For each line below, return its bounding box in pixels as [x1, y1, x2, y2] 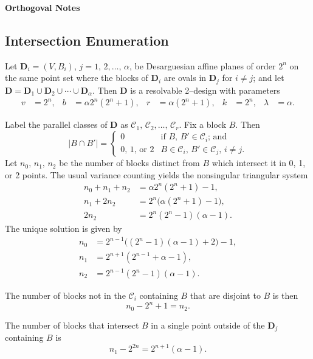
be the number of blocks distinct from [59, 156, 200, 169]
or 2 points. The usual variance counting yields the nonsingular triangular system [5, 168, 308, 181]
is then [272, 289, 298, 302]
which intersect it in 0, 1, [212, 156, 306, 169]
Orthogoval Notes [5, 1, 80, 13]
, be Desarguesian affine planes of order [129, 59, 276, 72]
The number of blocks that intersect [5, 318, 139, 331]
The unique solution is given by [5, 222, 122, 235]
